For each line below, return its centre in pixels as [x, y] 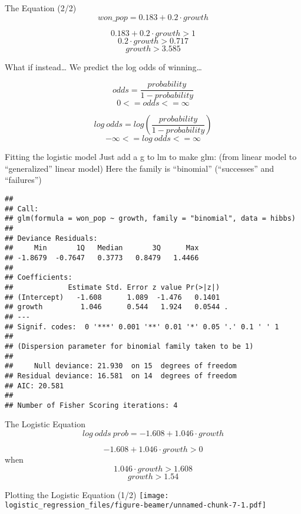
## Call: [22, 209]
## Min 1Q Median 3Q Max [102, 248]
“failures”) [23, 180]
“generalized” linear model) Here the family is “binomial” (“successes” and [140, 168]
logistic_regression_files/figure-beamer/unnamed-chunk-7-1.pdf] [135, 505]
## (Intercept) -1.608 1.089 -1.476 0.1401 [113, 297]
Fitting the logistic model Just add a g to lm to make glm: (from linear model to [151, 157]
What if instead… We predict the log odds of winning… [103, 66]
